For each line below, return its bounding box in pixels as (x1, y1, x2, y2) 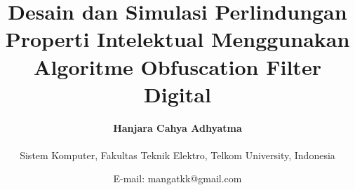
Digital (144, 79, 211, 108)
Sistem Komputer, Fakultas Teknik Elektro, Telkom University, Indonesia (20, 147, 335, 162)
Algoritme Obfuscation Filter (34, 52, 321, 81)
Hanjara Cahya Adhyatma (113, 120, 242, 135)
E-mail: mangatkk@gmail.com (113, 171, 242, 186)
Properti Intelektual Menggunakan (5, 25, 350, 53)
